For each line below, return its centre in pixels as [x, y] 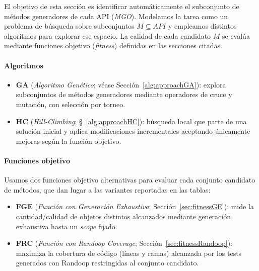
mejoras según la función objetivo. [69, 141]
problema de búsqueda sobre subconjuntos [69, 26]
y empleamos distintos [202, 26]
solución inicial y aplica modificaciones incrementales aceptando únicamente [133, 131]
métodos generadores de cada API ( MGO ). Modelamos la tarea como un [116, 16]
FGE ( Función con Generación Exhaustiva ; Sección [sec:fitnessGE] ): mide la [135, 206]
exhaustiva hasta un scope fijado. [67, 226]
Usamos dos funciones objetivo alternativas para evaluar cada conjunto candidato [130, 180]
